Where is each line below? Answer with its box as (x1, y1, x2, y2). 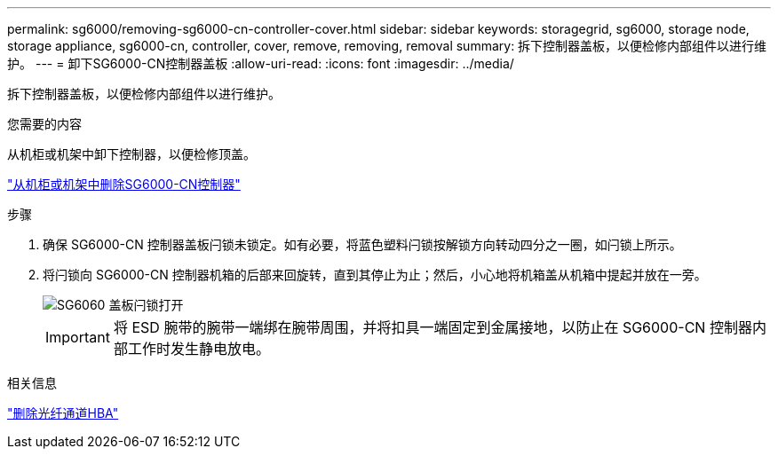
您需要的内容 (7, 116, 82, 131)
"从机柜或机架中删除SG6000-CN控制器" (7, 177, 241, 192)
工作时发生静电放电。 (127, 340, 270, 358)
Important (45, 328, 110, 346)
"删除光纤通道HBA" (7, 405, 119, 421)
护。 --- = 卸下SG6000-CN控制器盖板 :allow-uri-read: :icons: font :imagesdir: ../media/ (7, 56, 514, 71)
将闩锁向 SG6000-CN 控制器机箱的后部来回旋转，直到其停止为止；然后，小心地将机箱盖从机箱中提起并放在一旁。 (43, 267, 707, 282)
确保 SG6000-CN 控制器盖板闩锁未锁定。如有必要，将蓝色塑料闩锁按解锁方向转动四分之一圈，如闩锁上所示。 (43, 237, 682, 252)
